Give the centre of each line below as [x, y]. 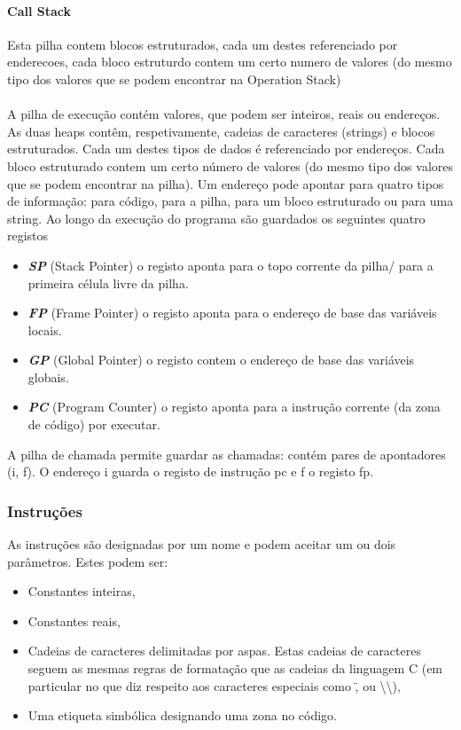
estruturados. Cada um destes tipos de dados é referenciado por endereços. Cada [226, 149]
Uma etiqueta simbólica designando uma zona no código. [183, 715]
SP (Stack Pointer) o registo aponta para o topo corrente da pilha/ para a [230, 265]
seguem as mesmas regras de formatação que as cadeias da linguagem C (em [235, 668]
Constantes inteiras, [82, 591]
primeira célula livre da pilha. [108, 283]
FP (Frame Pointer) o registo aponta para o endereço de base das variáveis [232, 313]
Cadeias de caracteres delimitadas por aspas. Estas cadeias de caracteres [224, 651]
